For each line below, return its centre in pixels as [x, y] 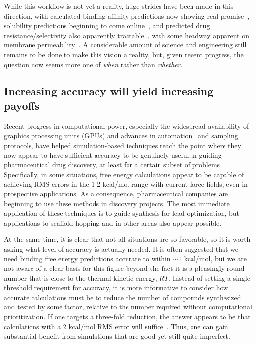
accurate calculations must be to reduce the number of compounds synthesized [123, 297]
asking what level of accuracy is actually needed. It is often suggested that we [121, 248]
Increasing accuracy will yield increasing [109, 91]
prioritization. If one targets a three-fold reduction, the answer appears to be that [127, 317]
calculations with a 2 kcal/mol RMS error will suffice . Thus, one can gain [116, 326]
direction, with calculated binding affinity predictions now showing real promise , [127, 16]
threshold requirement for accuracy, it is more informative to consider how [116, 287]
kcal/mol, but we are [215, 258]
